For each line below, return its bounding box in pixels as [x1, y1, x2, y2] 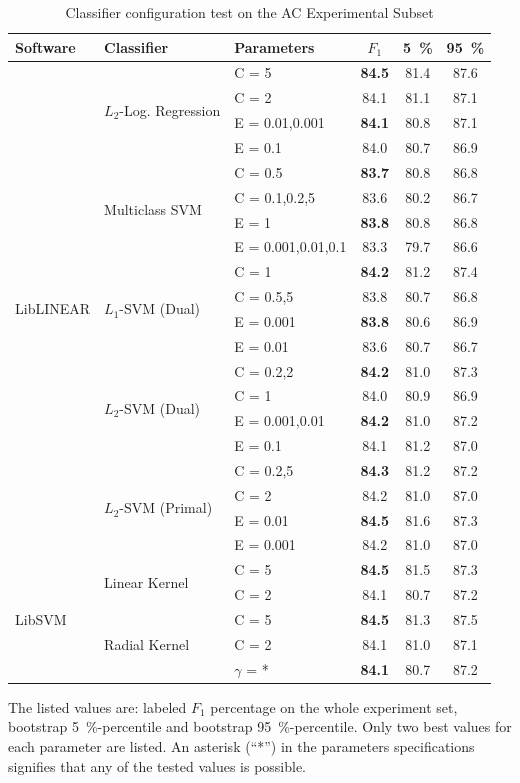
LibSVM [15, 609, 67, 629]
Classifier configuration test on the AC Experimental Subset [65, 2, 434, 22]
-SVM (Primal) [119, 497, 213, 518]
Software [15, 36, 76, 57]
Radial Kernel [104, 633, 190, 654]
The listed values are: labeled [8, 696, 187, 717]
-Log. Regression [119, 99, 221, 120]
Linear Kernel [104, 571, 189, 592]
